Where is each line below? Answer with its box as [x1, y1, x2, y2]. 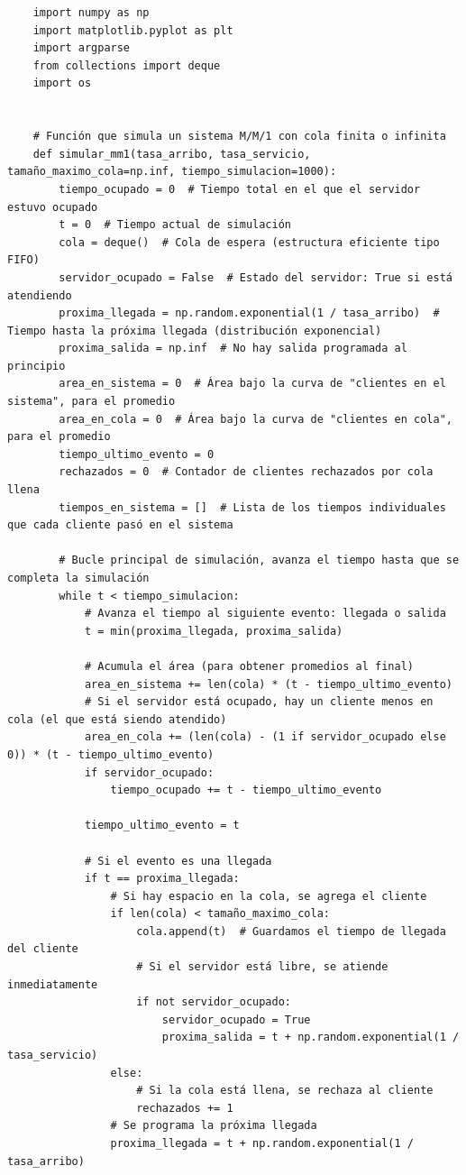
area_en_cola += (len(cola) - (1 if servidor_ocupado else [84, 730, 446, 744]
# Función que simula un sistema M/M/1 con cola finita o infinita [32, 130, 446, 143]
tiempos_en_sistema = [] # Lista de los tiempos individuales [59, 500, 446, 514]
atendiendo [7, 289, 72, 302]
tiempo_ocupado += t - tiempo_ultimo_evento [110, 784, 382, 797]
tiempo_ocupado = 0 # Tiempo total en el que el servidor [59, 182, 421, 196]
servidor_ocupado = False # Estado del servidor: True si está [59, 271, 452, 284]
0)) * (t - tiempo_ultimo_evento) [7, 748, 215, 761]
